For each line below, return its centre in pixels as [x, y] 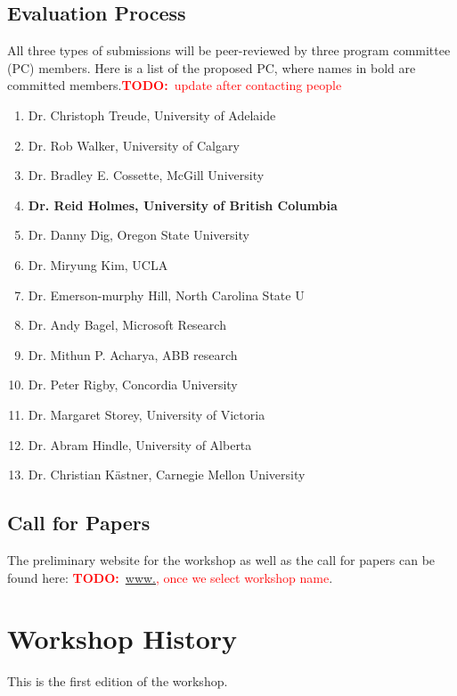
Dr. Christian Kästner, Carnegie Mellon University [167, 475]
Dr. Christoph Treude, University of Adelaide [152, 115]
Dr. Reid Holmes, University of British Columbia [183, 205]
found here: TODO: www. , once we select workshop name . [170, 577]
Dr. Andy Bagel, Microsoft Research [127, 325]
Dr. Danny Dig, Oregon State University [139, 235]
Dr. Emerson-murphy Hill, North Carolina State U [166, 295]
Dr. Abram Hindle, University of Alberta [140, 444]
